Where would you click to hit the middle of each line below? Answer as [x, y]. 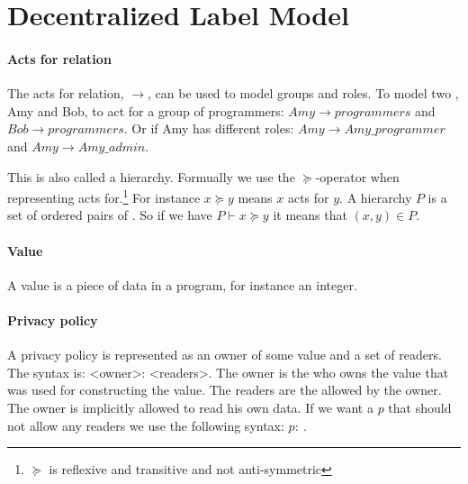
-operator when [357, 176]
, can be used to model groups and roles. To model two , [303, 93]
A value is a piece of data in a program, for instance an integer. [182, 284]
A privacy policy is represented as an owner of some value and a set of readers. [225, 355]
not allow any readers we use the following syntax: [146, 425]
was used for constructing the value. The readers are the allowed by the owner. [225, 390]
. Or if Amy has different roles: [209, 128]
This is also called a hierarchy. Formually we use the [151, 176]
